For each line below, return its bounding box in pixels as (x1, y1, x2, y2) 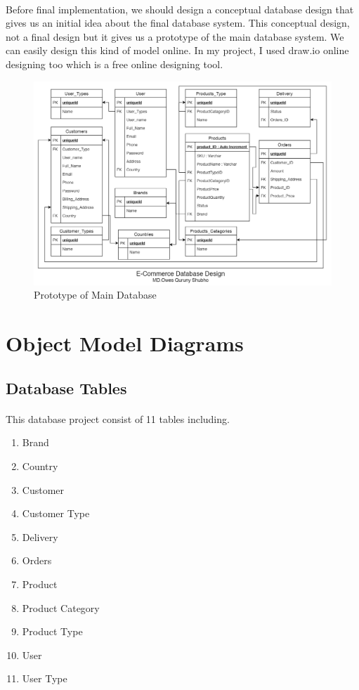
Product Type (22, 624, 83, 639)
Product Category (22, 600, 100, 615)
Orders (22, 553, 52, 568)
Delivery (22, 529, 58, 544)
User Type (22, 671, 67, 686)
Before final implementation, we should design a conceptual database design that (6, 1, 354, 16)
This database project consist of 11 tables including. (6, 411, 230, 426)
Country (22, 458, 58, 473)
